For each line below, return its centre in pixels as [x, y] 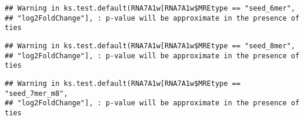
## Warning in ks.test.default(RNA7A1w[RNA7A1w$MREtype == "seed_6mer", [150, 8]
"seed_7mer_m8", [36, 93]
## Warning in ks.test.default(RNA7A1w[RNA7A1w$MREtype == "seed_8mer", [150, 46]
